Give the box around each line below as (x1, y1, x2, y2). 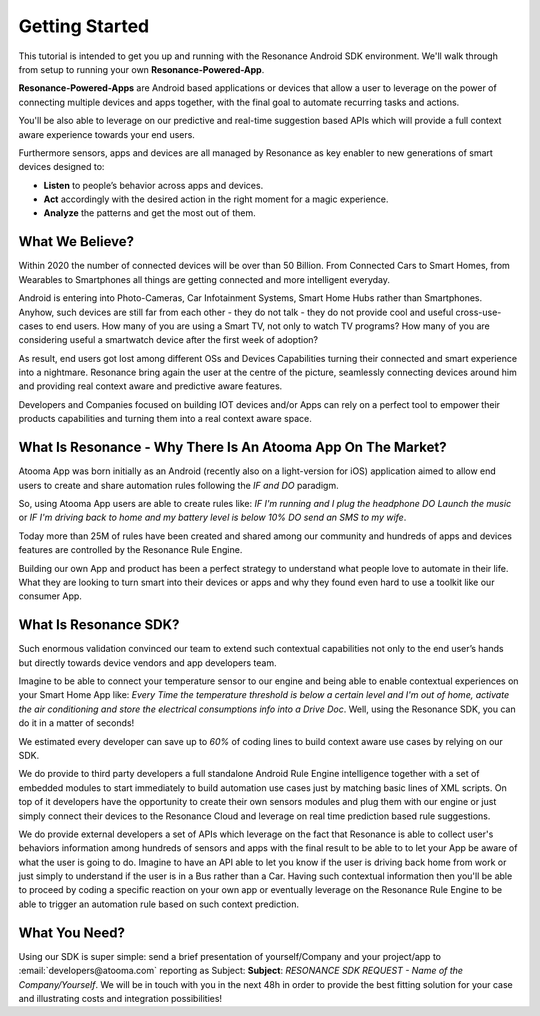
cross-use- (455, 306, 502, 318)
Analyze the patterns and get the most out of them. (43, 207, 256, 219)
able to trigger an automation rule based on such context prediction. (18, 898, 300, 910)
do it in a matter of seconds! (18, 717, 135, 729)
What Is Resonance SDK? (18, 616, 180, 634)
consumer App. (18, 590, 82, 602)
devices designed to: (18, 161, 105, 173)
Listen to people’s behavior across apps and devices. (43, 179, 264, 191)
